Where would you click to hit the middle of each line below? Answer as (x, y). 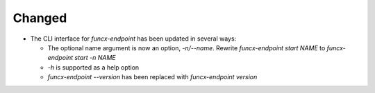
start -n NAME (95, 58)
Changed (40, 18)
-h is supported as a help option (93, 67)
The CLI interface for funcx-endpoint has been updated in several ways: (133, 39)
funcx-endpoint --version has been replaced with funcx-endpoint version (152, 77)
